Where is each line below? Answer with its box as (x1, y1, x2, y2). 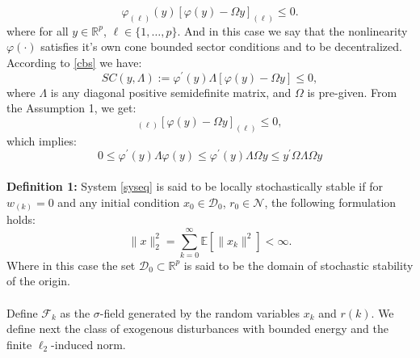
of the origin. (6, 272, 71, 289)
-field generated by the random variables (99, 304, 300, 321)
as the (60, 304, 90, 321)
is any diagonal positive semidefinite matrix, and (50, 83, 292, 100)
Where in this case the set (6, 256, 136, 273)
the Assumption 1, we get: (6, 99, 136, 116)
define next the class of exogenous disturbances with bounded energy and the (6, 320, 388, 337)
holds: (6, 211, 36, 228)
